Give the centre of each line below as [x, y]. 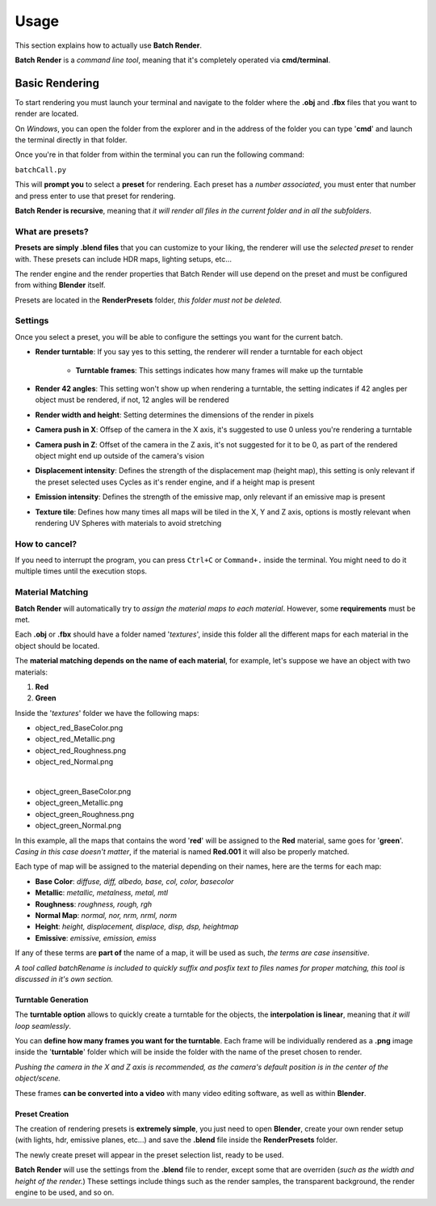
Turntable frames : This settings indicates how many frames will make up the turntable [219, 370]
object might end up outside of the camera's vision [120, 455]
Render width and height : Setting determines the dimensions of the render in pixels [174, 415]
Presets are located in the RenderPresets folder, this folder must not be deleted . [149, 300]
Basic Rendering [57, 83]
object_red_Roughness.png [81, 750]
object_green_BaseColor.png [83, 792]
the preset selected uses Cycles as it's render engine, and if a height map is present [175, 482]
